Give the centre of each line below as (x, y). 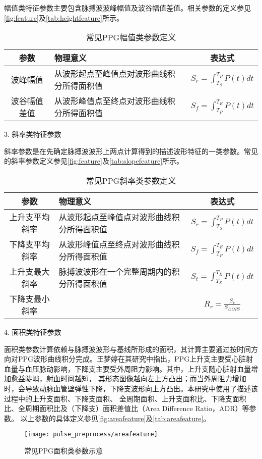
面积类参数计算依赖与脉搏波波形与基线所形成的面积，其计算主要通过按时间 (127, 349)
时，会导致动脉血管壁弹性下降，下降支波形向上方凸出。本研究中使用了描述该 (131, 388)
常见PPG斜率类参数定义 (131, 180)
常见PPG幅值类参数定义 (131, 37)
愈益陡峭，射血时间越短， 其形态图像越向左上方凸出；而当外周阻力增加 (128, 378)
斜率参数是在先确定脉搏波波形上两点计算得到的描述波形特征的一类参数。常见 (131, 151)
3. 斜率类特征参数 (33, 134)
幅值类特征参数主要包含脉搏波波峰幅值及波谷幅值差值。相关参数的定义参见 (127, 8)
